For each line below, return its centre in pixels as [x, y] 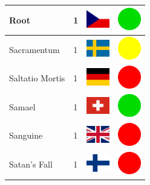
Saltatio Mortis [37, 78]
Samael [22, 106]
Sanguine [26, 135]
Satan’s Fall [31, 164]
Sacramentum [34, 49]
